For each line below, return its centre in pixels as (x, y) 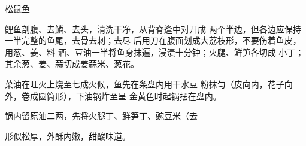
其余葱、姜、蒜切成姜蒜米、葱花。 (72, 64)
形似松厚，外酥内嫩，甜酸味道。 (68, 136)
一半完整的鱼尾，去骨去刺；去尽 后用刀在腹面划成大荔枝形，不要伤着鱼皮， (153, 40)
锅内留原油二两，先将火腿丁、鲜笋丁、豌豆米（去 (101, 116)
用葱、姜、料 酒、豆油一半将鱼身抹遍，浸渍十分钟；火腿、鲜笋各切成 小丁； (154, 52)
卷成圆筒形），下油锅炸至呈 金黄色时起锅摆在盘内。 (121, 95)
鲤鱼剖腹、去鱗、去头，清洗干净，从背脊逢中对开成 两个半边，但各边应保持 (153, 28)
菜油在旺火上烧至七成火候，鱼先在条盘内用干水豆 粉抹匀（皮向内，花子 (145, 83)
